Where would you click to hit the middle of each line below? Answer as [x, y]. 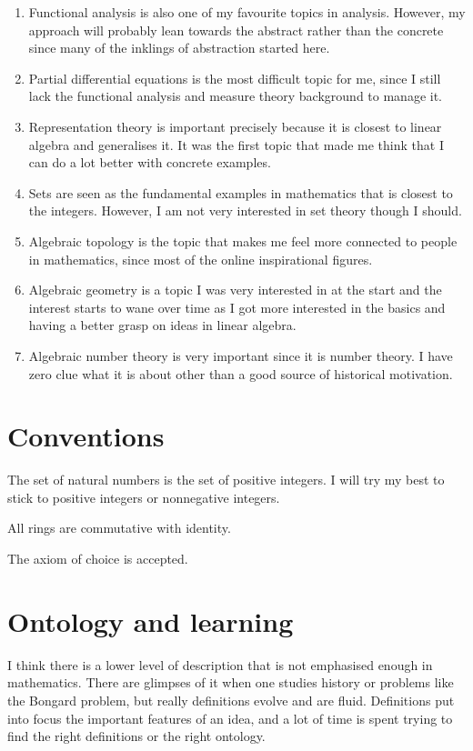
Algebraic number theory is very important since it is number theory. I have [241, 355]
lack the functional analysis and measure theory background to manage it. [235, 96]
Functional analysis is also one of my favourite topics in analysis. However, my [247, 12]
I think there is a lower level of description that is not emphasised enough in [220, 664]
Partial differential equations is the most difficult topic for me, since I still [235, 78]
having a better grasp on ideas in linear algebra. [162, 325]
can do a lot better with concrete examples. [150, 162]
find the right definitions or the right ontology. [136, 736]
